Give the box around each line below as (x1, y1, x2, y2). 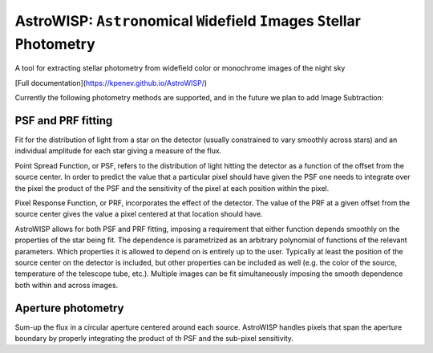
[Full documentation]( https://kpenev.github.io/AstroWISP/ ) (14, 78, 208, 87)
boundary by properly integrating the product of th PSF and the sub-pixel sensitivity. (14, 334, 294, 343)
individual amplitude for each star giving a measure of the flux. (14, 146, 222, 156)
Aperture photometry (14, 301, 124, 314)
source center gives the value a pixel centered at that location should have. (14, 209, 264, 219)
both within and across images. (14, 280, 119, 290)
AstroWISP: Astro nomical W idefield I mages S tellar (14, 12, 361, 30)
